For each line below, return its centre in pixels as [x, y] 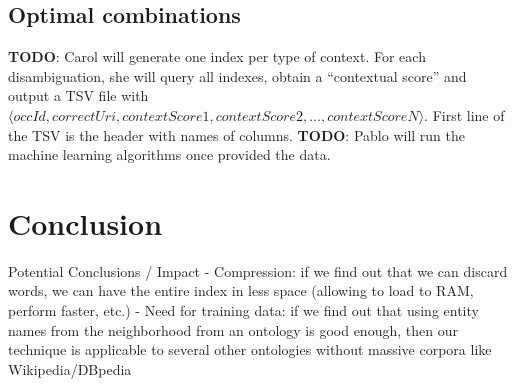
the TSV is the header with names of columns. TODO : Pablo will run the [236, 134]
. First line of [464, 114]
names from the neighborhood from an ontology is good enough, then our [233, 329]
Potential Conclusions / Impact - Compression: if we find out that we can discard [258, 270]
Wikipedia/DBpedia [70, 368]
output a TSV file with [78, 95]
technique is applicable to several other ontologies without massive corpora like [250, 349]
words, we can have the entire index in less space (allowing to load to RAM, [241, 290]
